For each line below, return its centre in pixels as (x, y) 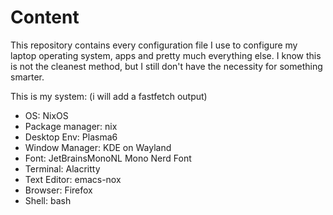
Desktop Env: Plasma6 (71, 137)
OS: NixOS (46, 115)
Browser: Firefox (58, 190)
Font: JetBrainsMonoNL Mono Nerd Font (108, 158)
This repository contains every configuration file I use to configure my (154, 45)
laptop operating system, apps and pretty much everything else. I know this (166, 55)
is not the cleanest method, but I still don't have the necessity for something (166, 66)
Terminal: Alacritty (62, 168)
